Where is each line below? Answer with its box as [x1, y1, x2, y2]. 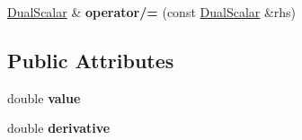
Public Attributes [7, 46, 174, 74]
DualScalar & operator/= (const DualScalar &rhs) [7, 3, 297, 21]
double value [7, 88, 81, 107]
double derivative [7, 118, 111, 137]
